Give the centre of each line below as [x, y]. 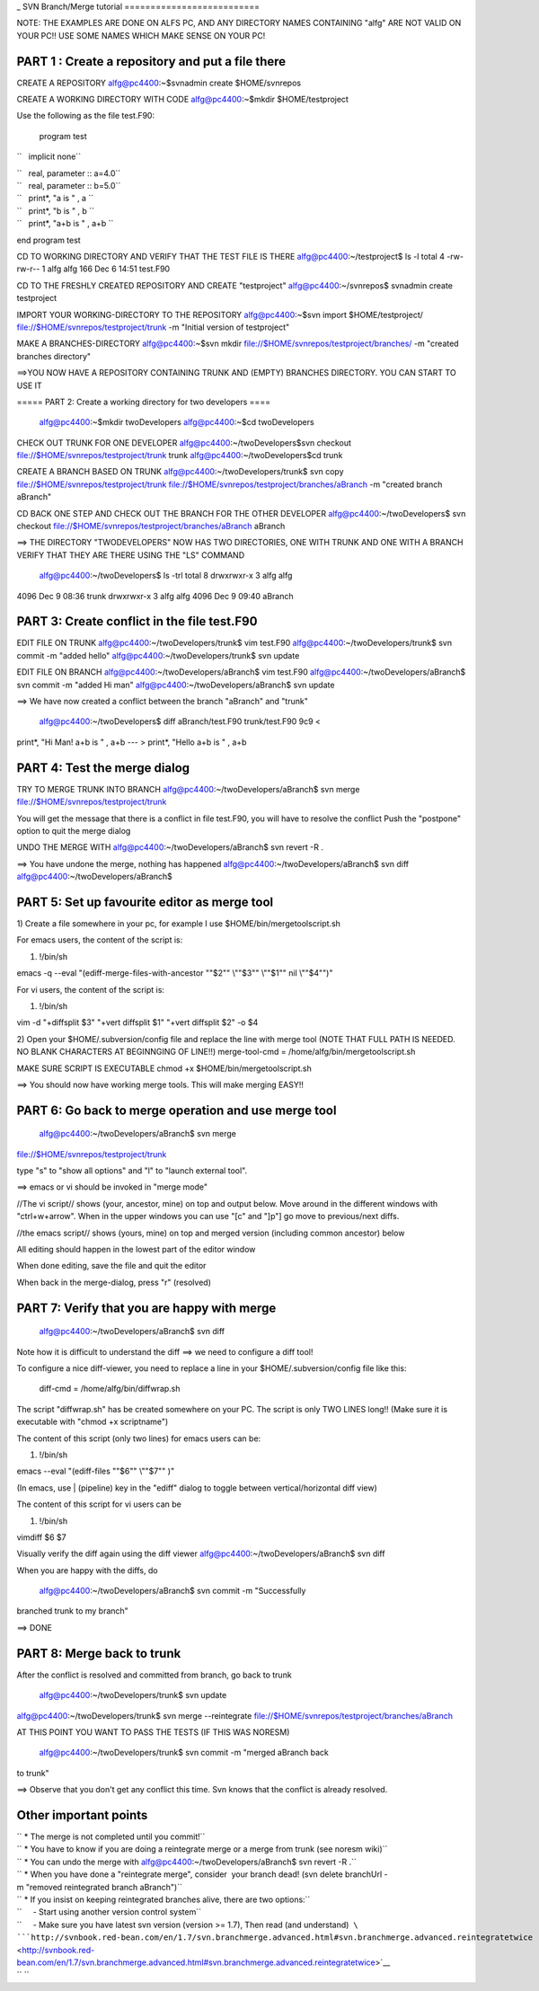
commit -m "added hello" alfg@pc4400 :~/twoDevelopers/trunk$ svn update [158, 655]
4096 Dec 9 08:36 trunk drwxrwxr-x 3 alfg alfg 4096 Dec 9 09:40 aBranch [155, 596]
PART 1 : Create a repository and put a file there [151, 62]
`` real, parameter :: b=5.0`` [69, 186]
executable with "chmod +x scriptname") [93, 1422]
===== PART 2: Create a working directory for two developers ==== [144, 402]
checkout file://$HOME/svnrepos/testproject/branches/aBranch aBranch [151, 527]
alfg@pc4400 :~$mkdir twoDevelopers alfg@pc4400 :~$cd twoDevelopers [177, 422]
